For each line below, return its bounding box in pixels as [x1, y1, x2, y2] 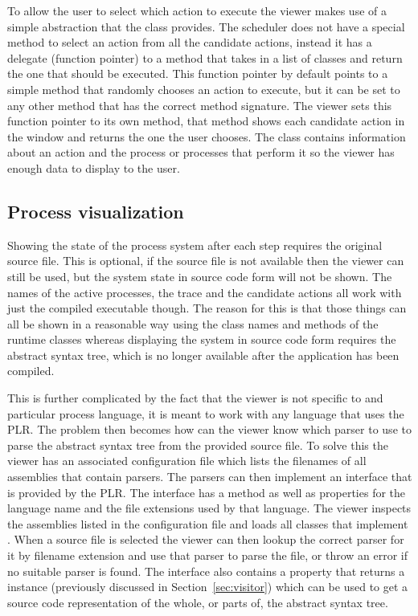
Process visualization [7, 198, 184, 223]
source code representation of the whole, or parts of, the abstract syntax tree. [7, 594, 388, 610]
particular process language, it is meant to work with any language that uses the [7, 405, 404, 422]
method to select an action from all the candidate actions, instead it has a [7, 34, 372, 51]
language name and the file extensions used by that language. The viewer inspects [7, 500, 412, 516]
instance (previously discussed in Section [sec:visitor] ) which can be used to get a [7, 578, 408, 595]
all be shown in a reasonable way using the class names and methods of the [7, 315, 379, 332]
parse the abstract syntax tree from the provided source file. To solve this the [7, 436, 388, 453]
